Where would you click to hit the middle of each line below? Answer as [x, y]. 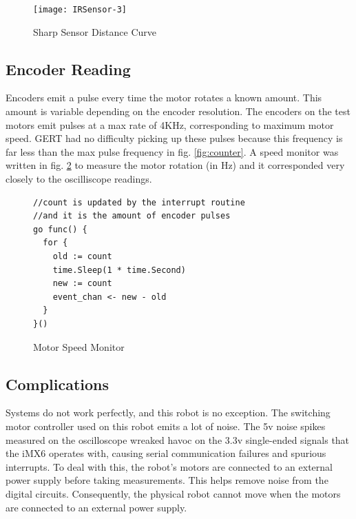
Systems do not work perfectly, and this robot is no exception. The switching [168, 413]
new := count [82, 284]
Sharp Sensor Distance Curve [95, 31]
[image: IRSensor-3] [80, 10]
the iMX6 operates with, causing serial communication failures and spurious [166, 453]
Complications [57, 384]
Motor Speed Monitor [79, 346]
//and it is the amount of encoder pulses [132, 216]
